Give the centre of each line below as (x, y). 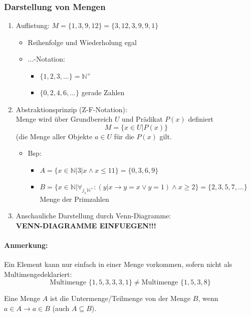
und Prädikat (142, 119)
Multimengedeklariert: (38, 274)
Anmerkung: (26, 245)
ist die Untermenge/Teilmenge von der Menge (120, 298)
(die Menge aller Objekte (54, 136)
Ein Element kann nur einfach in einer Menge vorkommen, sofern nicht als (118, 264)
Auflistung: (33, 25)
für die (124, 136)
